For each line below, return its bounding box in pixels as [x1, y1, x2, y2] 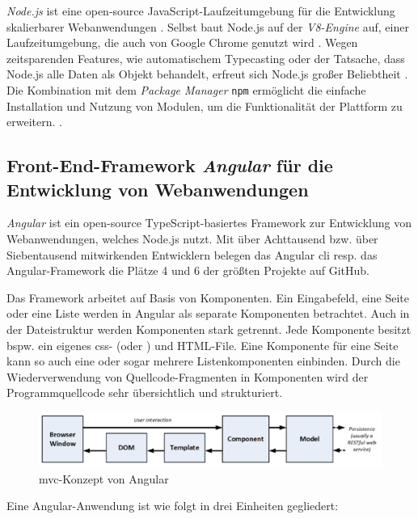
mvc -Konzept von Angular [39, 470, 169, 487]
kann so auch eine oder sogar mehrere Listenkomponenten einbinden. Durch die [6, 352, 400, 369]
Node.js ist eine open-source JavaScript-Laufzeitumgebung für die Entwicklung [6, 2, 395, 19]
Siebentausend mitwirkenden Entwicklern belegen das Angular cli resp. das [6, 246, 378, 263]
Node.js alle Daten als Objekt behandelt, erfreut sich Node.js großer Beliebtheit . [6, 65, 408, 82]
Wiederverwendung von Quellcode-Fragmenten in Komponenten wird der [6, 368, 369, 385]
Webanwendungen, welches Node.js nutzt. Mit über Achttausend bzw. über [6, 230, 378, 247]
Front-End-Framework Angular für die [6, 153, 333, 178]
